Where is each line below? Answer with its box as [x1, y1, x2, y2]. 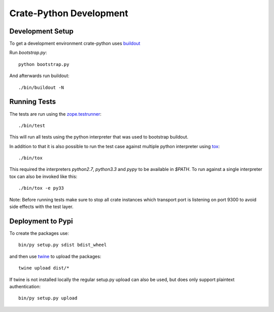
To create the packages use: [9, 230, 70, 236]
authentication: [9, 283, 41, 289]
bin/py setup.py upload [18, 295, 78, 301]
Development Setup [9, 27, 74, 36]
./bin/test [18, 122, 46, 128]
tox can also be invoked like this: [9, 173, 78, 180]
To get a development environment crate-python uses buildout [9, 41, 141, 47]
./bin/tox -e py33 [18, 185, 64, 191]
